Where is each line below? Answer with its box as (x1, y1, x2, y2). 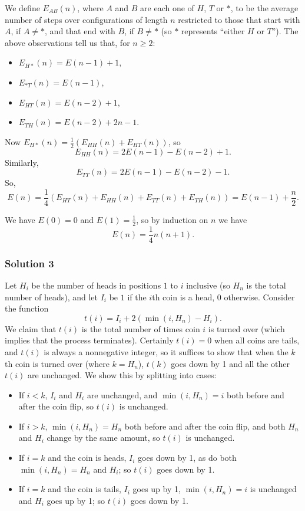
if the (127, 290, 147, 303)
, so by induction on (136, 213, 208, 225)
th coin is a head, (152, 290, 215, 303)
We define (5, 2, 40, 14)
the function (5, 302, 49, 315)
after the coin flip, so (18, 400, 94, 412)
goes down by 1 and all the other (171, 357, 290, 369)
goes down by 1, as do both (138, 451, 237, 464)
